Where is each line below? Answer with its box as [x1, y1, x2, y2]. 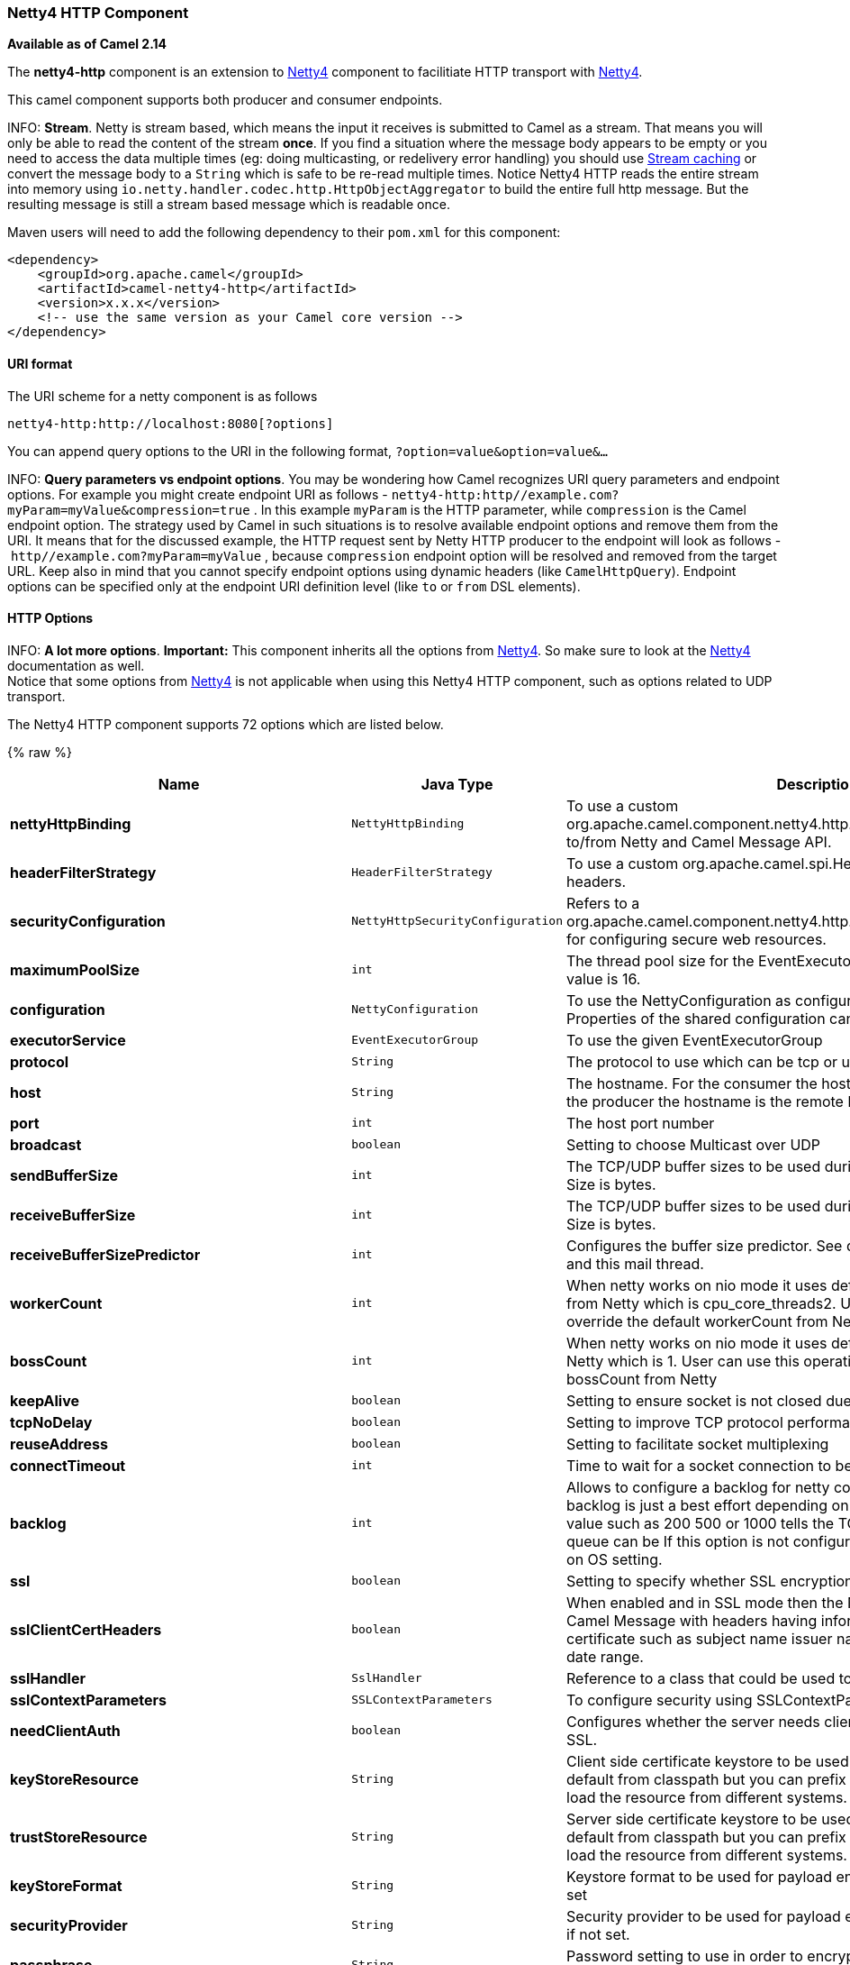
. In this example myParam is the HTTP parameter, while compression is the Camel [253, 501, 746, 517]
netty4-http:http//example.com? [391, 487, 619, 502]
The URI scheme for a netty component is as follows [7, 388, 318, 404]
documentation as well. [7, 657, 145, 673]
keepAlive [10, 1391, 79, 1410]
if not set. [566, 1924, 630, 1943]
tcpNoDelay [10, 1412, 93, 1431]
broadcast [10, 1135, 82, 1154]
